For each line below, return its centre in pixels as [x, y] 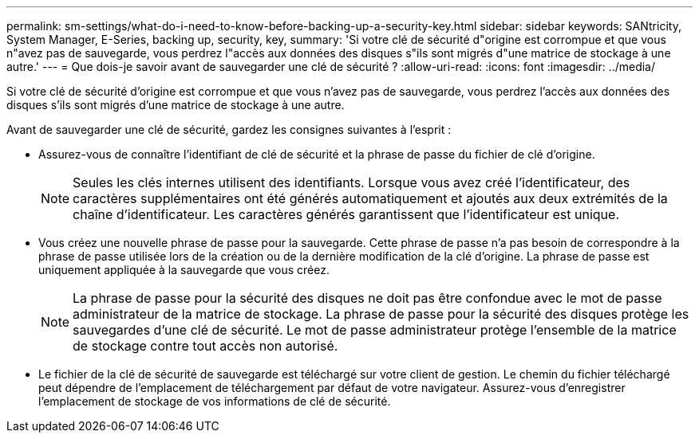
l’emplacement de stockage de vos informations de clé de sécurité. [215, 401]
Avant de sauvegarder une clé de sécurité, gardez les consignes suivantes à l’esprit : [229, 129]
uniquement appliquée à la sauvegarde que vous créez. [184, 270]
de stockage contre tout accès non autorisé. [205, 346]
